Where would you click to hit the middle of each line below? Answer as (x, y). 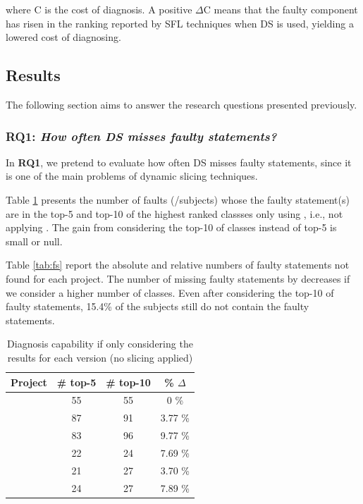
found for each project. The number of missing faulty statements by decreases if (178, 278)
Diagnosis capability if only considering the (100, 344)
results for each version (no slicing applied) (100, 357)
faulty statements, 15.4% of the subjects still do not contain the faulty (158, 306)
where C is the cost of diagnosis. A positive (99, 9)
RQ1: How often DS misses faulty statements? (141, 136)
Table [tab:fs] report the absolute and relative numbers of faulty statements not (178, 265)
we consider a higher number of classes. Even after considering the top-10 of (170, 292)
